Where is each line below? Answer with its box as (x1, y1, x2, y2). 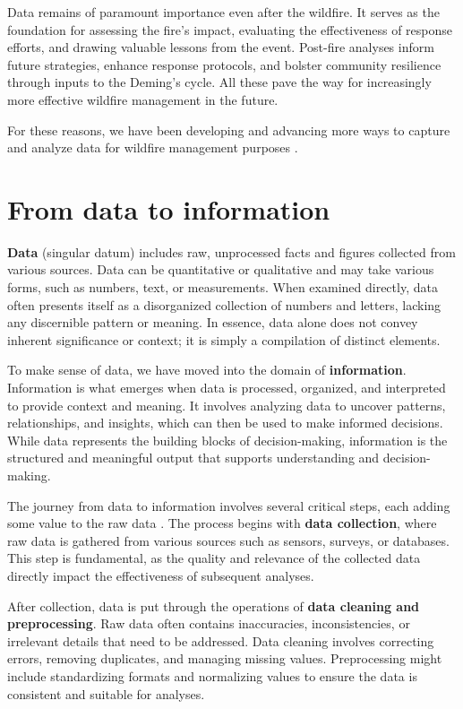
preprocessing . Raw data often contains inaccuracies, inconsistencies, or (7, 614, 410, 633)
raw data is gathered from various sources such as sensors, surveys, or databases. (7, 531, 450, 549)
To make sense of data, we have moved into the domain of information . (7, 360, 407, 379)
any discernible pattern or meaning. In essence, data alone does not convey (7, 313, 418, 332)
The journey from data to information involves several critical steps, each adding (7, 496, 450, 514)
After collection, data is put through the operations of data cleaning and (7, 596, 420, 615)
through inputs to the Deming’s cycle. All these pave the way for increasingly (7, 73, 432, 91)
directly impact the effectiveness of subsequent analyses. (7, 566, 314, 584)
